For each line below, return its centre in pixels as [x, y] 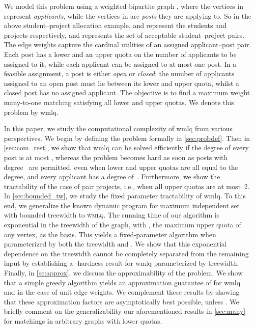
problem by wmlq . [31, 112]
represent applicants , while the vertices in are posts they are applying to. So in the [128, 15]
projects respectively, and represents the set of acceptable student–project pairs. [124, 35]
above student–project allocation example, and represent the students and [115, 25]
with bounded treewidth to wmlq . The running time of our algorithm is [112, 215]
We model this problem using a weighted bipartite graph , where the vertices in [124, 6]
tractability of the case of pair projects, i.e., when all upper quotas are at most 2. [127, 186]
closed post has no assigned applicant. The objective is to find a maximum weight [127, 93]
